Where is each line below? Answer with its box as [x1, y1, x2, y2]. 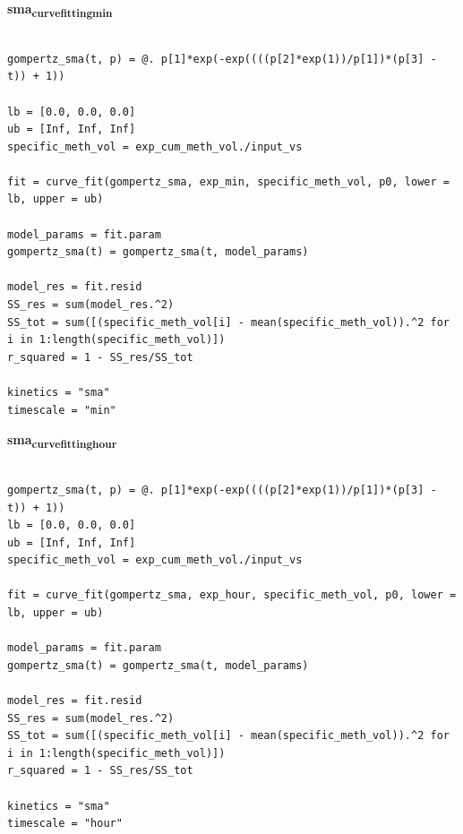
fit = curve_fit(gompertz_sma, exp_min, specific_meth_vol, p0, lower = [7, 175, 450, 188]
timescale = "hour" [7, 817, 123, 830]
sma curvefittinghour [7, 430, 117, 451]
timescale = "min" [7, 403, 116, 417]
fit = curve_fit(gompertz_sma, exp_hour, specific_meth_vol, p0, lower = [7, 589, 457, 602]
